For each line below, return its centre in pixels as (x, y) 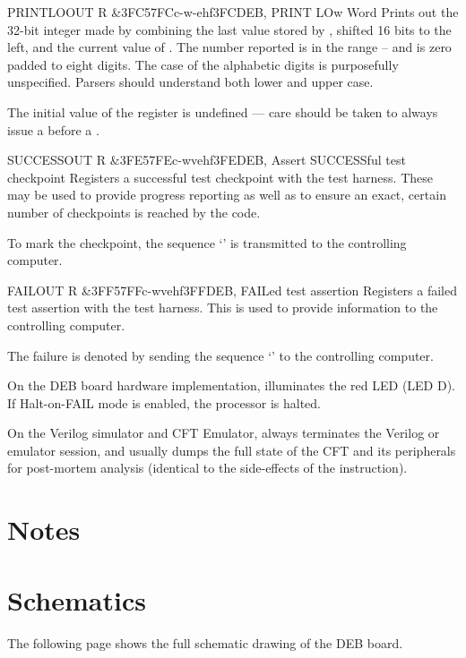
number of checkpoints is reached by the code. (134, 212)
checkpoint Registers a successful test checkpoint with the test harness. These (220, 177)
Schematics (77, 599)
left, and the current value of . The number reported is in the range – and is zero (229, 47)
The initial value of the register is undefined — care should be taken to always (223, 111)
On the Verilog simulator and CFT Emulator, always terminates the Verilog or (224, 433)
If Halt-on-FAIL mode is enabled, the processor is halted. (164, 402)
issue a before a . (53, 129)
